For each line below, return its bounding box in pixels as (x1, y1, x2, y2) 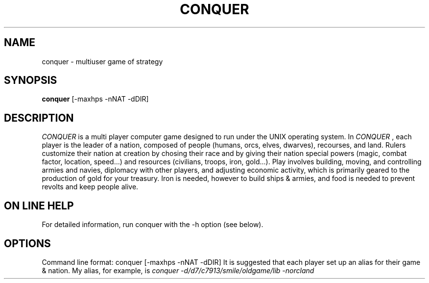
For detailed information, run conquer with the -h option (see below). (42, 220, 263, 229)
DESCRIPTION (4, 111, 74, 124)
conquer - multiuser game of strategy (42, 57, 163, 66)
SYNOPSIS (4, 74, 57, 87)
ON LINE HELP (4, 199, 74, 212)
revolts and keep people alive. (42, 182, 139, 191)
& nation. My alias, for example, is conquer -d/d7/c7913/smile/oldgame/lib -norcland (42, 266, 314, 275)
